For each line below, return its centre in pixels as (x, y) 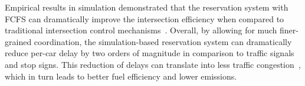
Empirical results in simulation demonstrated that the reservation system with (147, 7)
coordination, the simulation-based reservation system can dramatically (163, 41)
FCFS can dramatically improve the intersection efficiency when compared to (145, 18)
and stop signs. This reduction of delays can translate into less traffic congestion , (153, 64)
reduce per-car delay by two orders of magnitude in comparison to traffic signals (150, 53)
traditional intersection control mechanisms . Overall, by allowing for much (141, 30)
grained (18, 41)
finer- (289, 30)
